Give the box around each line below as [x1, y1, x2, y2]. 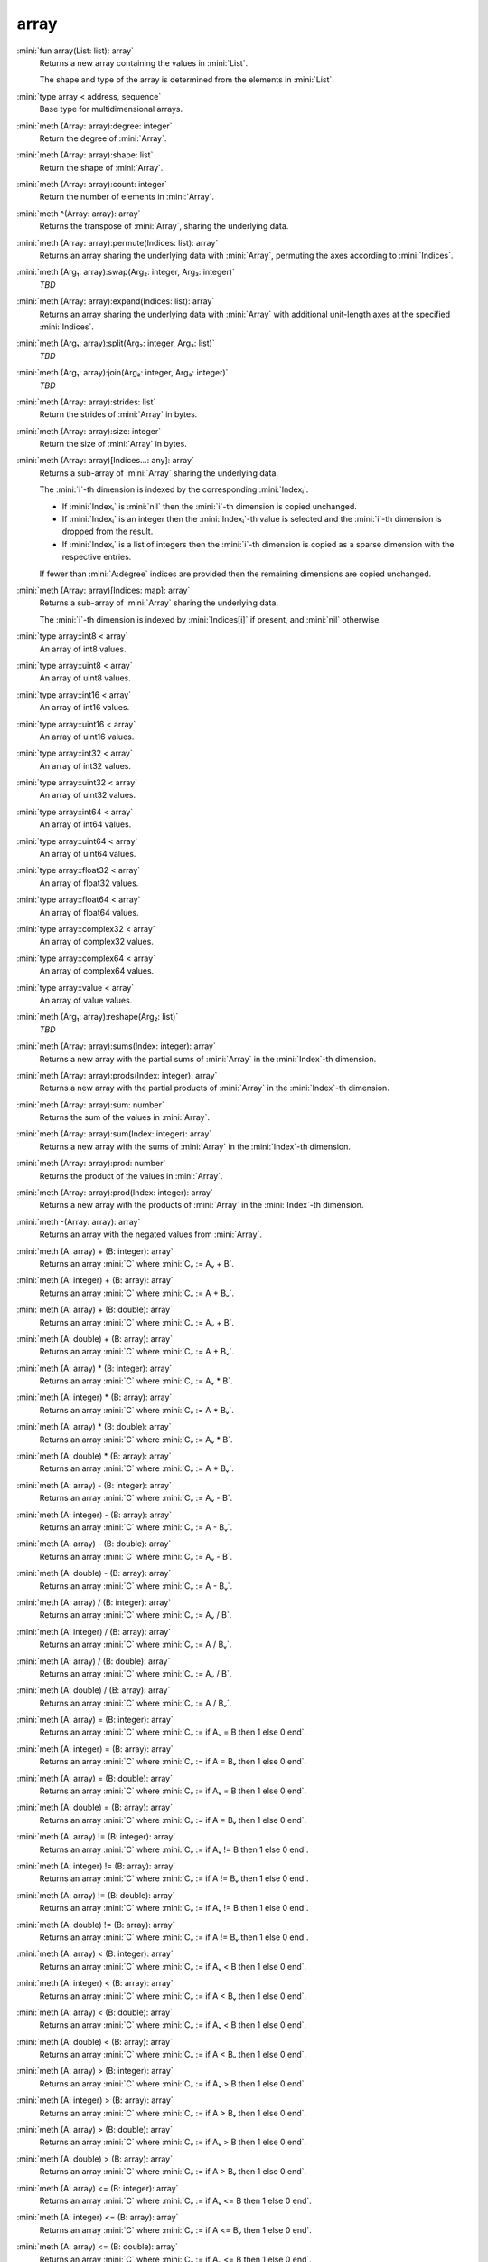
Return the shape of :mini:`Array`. [39, 162, 164, 173]
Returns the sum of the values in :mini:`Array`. [39, 1112, 211, 1123]
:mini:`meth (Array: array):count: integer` [16, 179, 167, 190]
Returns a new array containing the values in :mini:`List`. [39, 57, 249, 68]
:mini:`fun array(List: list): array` [16, 45, 135, 56]
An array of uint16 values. [39, 731, 135, 742]
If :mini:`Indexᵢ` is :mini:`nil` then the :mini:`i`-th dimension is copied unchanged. [61, 500, 357, 511]
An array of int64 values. [39, 819, 132, 830]
